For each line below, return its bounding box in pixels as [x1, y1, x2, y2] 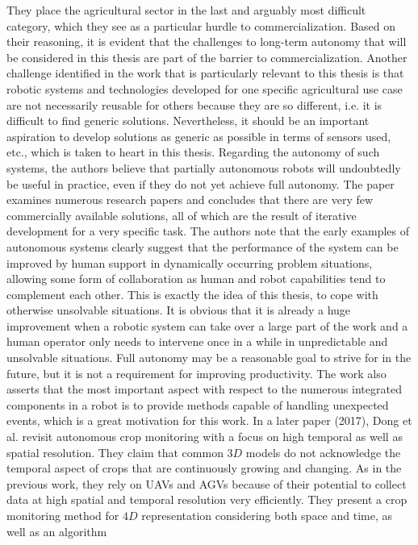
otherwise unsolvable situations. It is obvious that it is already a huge [6, 302, 351, 318]
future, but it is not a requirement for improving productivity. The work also [6, 364, 387, 381]
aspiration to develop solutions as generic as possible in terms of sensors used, [6, 127, 391, 144]
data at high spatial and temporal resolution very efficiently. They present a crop [6, 491, 408, 508]
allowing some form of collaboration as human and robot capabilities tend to [6, 270, 386, 287]
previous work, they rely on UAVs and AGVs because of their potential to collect [6, 475, 407, 492]
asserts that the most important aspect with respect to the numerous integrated [6, 381, 402, 397]
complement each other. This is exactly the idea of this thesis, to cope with [6, 285, 378, 302]
